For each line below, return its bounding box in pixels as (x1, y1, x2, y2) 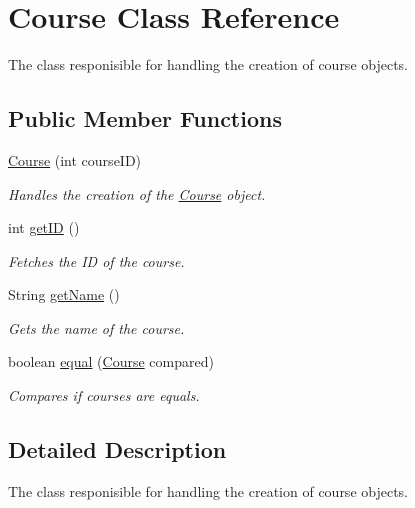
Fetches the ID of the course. (8, 250, 185, 271)
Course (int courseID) (8, 149, 142, 170)
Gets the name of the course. (8, 317, 185, 338)
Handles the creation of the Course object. (8, 183, 266, 204)
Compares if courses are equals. (8, 385, 200, 406)
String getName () (8, 284, 120, 305)
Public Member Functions (8, 103, 282, 134)
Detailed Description (8, 434, 227, 465)
